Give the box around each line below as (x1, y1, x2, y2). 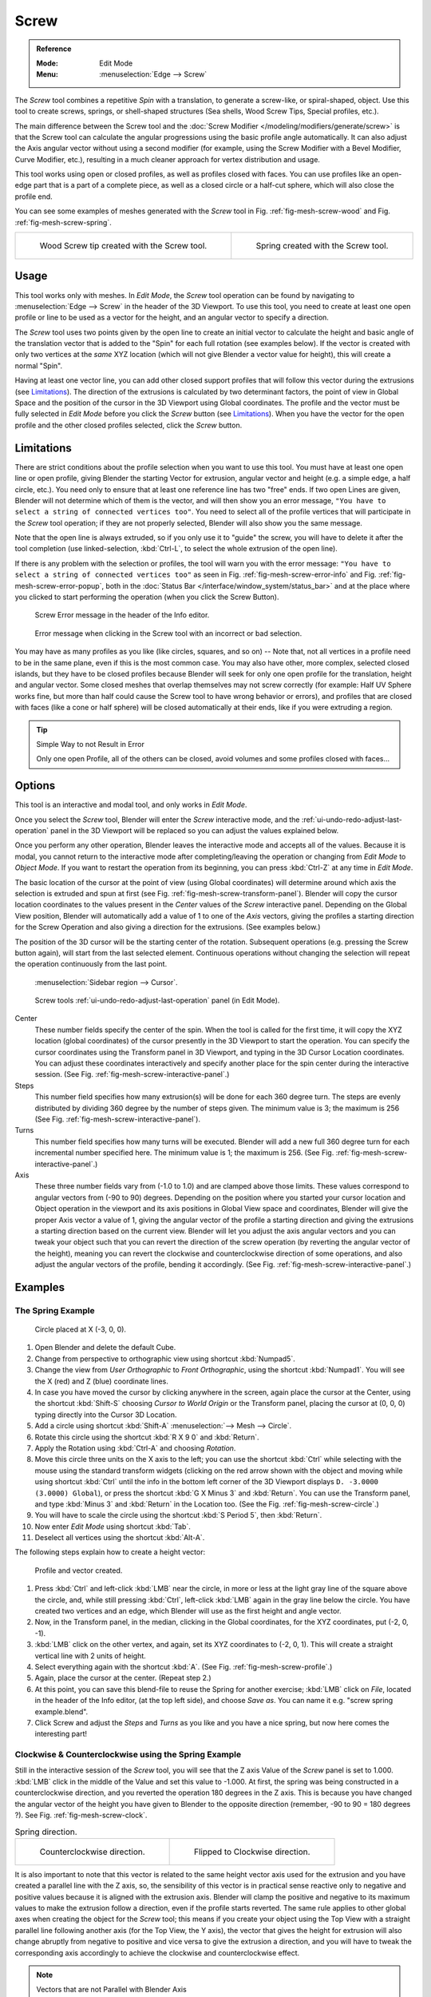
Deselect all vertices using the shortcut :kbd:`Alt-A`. (34, 1533, 205, 1542)
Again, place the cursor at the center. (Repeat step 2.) (34, 1673, 212, 1683)
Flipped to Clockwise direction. (194, 1846, 310, 1857)
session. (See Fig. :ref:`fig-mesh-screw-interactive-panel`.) (34, 1070, 230, 1079)
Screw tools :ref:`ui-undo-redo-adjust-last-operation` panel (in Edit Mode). (34, 995, 280, 1006)
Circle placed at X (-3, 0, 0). (34, 1324, 127, 1334)
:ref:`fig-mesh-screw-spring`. (14, 217, 112, 227)
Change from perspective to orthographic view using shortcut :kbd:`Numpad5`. (34, 1354, 295, 1364)
